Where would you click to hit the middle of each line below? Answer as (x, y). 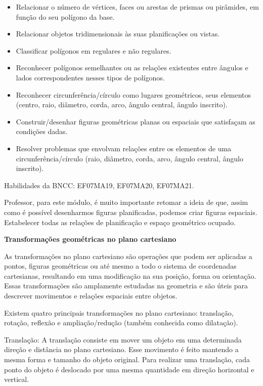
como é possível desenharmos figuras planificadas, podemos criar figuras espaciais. (131, 212)
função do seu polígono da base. (65, 16)
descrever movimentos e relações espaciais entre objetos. (91, 296)
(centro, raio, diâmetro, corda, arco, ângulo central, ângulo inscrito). (122, 104)
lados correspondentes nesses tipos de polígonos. (90, 77)
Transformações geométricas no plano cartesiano (90, 239)
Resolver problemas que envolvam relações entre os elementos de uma (124, 148)
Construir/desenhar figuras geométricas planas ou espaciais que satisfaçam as (136, 121)
